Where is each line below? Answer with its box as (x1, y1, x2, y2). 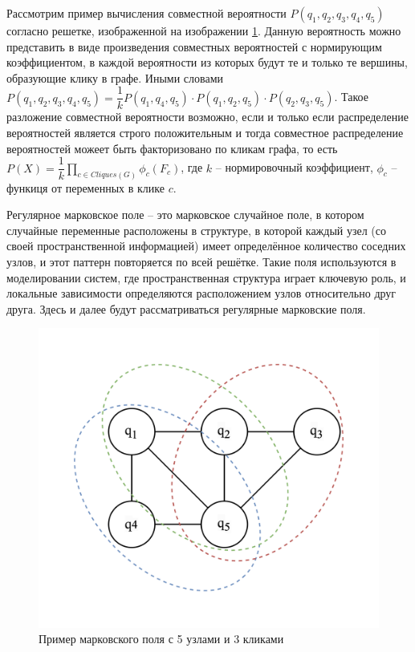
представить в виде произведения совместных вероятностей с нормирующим (6, 38, 382, 55)
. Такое (334, 88, 368, 105)
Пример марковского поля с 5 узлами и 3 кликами (39, 630, 284, 647)
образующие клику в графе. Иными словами (6, 69, 224, 86)
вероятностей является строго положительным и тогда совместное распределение (6, 124, 404, 141)
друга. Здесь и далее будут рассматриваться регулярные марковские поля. (6, 300, 366, 317)
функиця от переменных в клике (6, 179, 165, 196)
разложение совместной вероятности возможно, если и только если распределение (6, 108, 409, 125)
